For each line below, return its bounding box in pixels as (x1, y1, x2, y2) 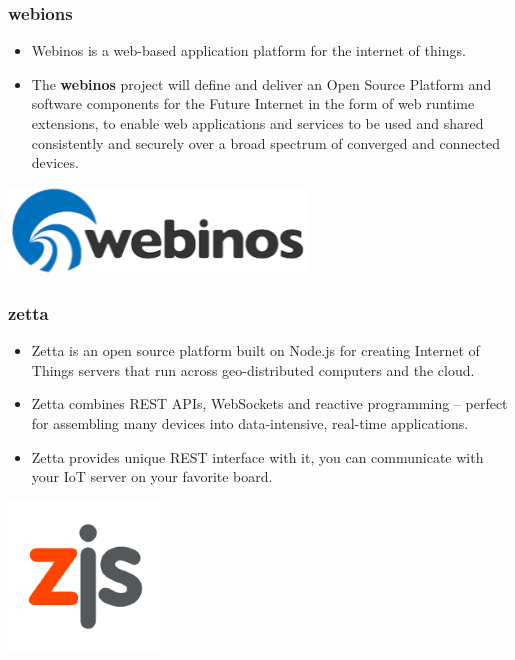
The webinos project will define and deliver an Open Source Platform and (31, 73, 492, 94)
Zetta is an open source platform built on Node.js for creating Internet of (31, 340, 480, 361)
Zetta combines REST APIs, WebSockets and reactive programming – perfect (31, 393, 508, 414)
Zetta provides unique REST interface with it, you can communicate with (31, 446, 484, 467)
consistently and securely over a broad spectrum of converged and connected (31, 132, 501, 153)
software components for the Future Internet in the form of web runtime (31, 93, 475, 114)
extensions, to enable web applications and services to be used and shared (31, 113, 484, 133)
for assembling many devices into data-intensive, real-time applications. (31, 413, 469, 434)
